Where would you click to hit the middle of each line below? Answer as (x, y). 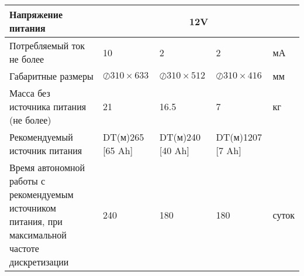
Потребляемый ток (47, 45)
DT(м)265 (123, 137)
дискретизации (39, 262)
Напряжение (36, 14)
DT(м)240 (180, 137)
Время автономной (47, 167)
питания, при (36, 221)
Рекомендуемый (41, 137)
